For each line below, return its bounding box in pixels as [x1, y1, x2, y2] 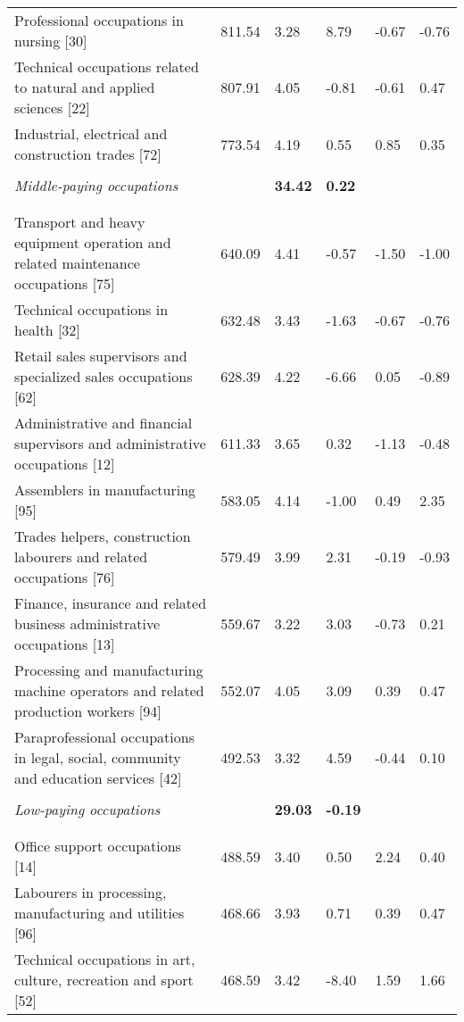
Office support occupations [14, 835, 181, 856]
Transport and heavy [14, 212, 145, 232]
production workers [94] [14, 701, 162, 721]
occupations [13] [14, 634, 115, 654]
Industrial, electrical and [14, 123, 168, 144]
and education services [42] [14, 768, 182, 788]
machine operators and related [14, 680, 204, 701]
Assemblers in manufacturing [14, 479, 196, 500]
